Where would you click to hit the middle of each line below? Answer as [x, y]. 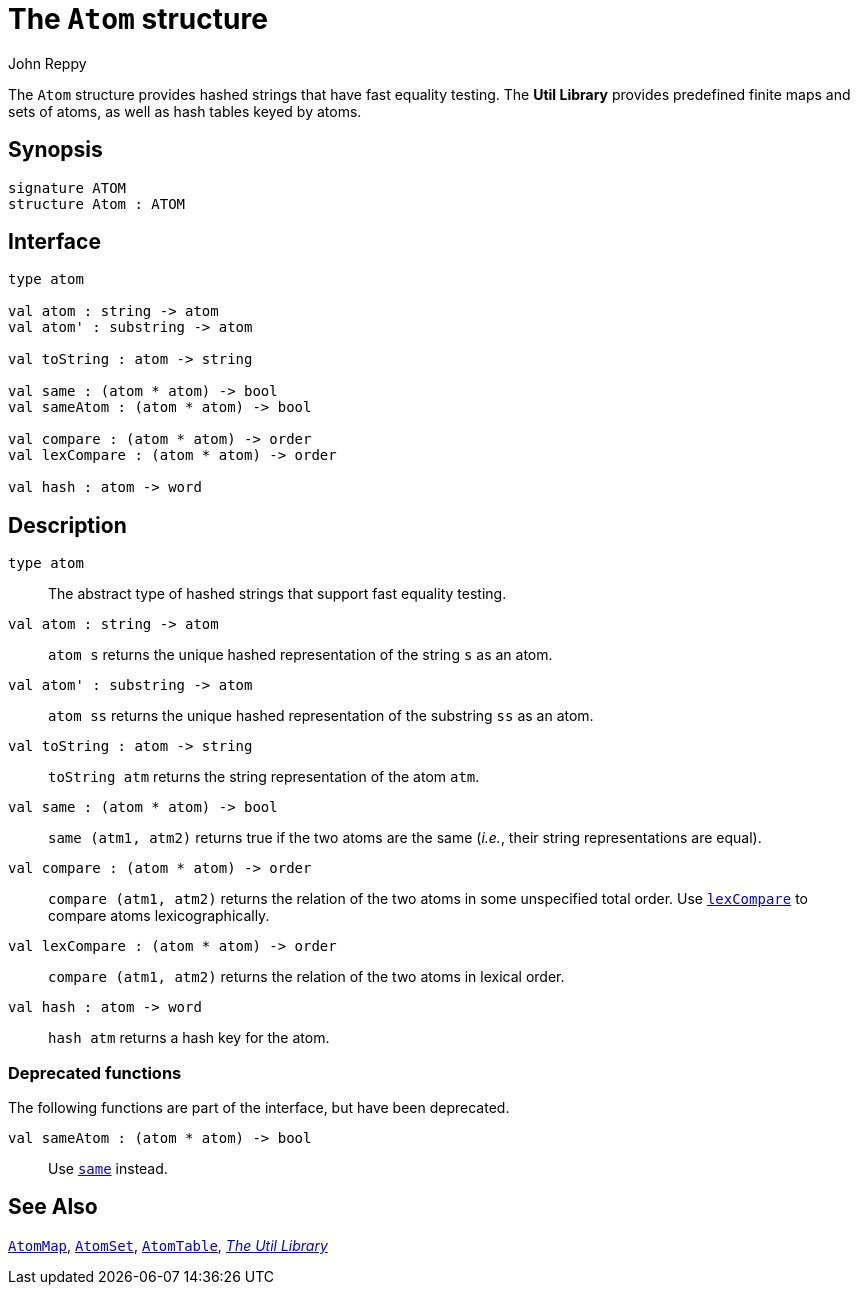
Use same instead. [108, 1169]
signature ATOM [67, 187]
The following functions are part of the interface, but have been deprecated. [259, 1108]
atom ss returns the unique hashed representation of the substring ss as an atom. [321, 716]
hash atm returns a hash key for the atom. [189, 1038]
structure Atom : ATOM [97, 203]
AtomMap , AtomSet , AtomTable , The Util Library [168, 1245]
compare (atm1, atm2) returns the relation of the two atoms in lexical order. [306, 977]
